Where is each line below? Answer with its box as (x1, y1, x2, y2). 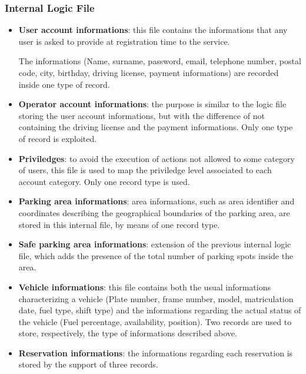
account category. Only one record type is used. (18, 175, 190, 187)
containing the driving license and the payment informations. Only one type (18, 121, 293, 133)
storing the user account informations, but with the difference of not (18, 109, 265, 121)
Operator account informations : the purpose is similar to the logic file (18, 98, 287, 110)
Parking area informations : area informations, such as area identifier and (18, 195, 295, 207)
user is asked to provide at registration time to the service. (18, 35, 230, 47)
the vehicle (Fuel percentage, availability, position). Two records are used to (18, 315, 292, 327)
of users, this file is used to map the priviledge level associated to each (18, 164, 272, 176)
